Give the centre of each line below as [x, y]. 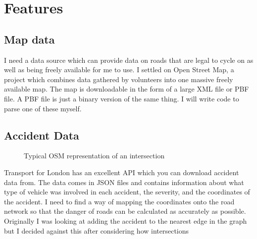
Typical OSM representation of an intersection [94, 156]
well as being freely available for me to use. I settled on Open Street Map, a [119, 70]
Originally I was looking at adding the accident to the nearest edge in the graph [126, 220]
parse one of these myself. [43, 108]
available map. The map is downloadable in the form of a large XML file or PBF [127, 89]
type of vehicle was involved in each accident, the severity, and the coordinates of [127, 192]
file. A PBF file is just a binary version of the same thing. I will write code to [122, 98]
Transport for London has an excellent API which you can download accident [122, 172]
